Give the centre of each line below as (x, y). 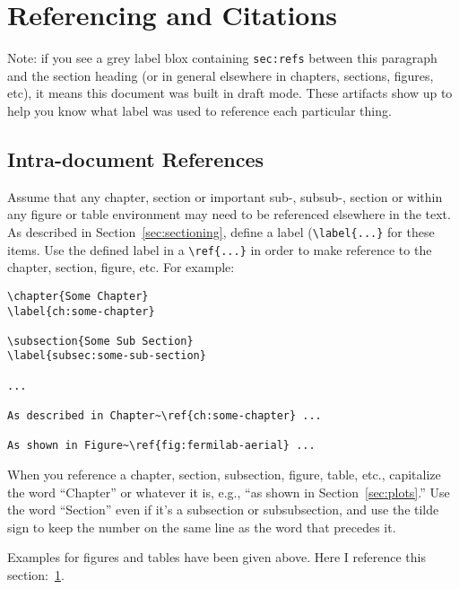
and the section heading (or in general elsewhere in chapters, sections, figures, (221, 75)
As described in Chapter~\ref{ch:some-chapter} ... (165, 416)
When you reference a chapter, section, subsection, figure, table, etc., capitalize (224, 475)
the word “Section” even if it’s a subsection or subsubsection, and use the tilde (223, 510)
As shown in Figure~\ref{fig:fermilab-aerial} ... (161, 446)
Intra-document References (136, 158)
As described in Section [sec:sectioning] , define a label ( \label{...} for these (221, 231)
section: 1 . (36, 575)
